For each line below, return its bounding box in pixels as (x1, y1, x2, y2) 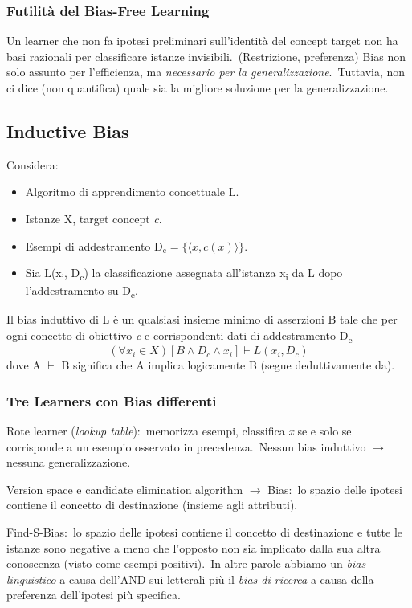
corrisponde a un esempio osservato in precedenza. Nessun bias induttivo (6, 438, 366, 455)
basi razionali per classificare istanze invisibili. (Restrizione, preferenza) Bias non (6, 47, 406, 64)
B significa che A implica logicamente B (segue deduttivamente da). (61, 357, 395, 373)
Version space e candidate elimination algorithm (6, 480, 243, 497)
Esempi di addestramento (25, 237, 151, 254)
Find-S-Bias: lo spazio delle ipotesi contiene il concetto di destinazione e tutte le (6, 523, 402, 540)
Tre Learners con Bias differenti (6, 390, 217, 410)
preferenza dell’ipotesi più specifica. (6, 586, 181, 603)
